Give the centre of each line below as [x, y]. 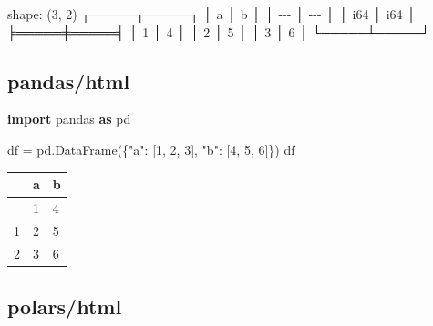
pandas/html [69, 81]
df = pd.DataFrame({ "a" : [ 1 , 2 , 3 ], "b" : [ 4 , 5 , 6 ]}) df [151, 149]
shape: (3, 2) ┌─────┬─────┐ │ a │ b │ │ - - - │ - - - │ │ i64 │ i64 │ [212, 14]
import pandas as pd [69, 119]
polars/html [65, 306]
